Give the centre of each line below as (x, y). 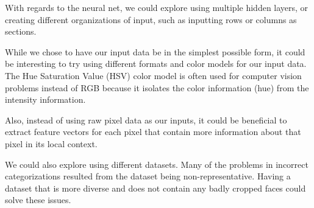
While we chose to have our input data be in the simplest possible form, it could (155, 51)
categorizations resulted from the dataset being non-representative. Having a (148, 176)
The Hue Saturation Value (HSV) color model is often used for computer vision (153, 75)
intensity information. (45, 99)
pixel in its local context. (51, 143)
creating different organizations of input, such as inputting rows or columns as (151, 19)
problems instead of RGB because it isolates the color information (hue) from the (157, 87)
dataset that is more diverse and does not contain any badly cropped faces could (155, 188)
